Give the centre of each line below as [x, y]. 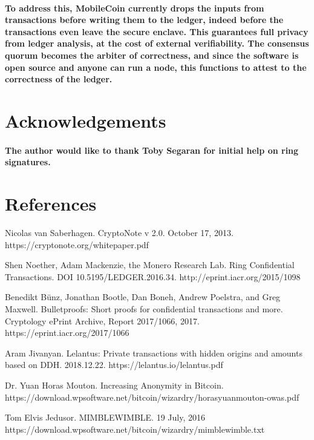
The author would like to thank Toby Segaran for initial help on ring [152, 150]
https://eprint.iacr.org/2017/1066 [67, 333]
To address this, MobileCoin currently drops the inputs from [135, 8]
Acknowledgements [86, 120]
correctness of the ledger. [59, 79]
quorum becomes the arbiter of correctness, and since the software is [152, 55]
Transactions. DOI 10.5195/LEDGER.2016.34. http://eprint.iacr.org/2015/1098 [153, 276]
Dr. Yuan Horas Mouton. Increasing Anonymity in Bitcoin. [114, 385]
